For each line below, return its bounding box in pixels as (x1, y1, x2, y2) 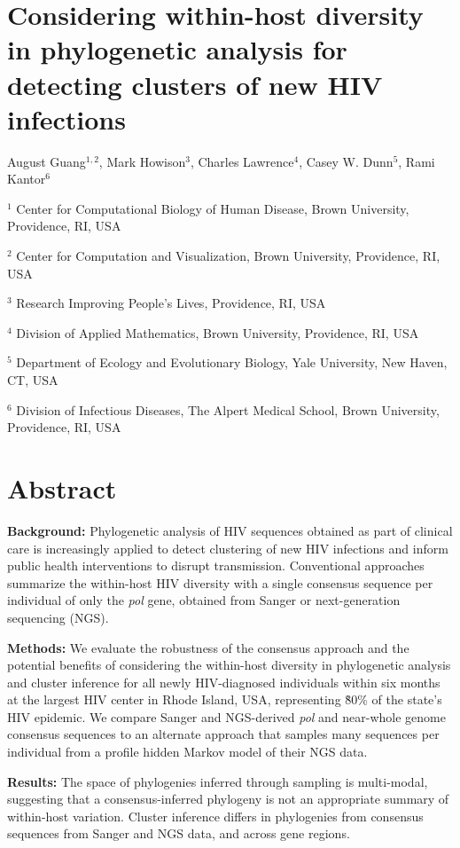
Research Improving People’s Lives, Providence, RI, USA (16, 294, 326, 312)
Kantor (7, 169, 46, 188)
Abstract (7, 470, 117, 506)
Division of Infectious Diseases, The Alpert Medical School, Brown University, (16, 400, 440, 419)
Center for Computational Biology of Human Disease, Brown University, (16, 199, 409, 217)
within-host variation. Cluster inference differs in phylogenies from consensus (7, 806, 424, 825)
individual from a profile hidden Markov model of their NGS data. (7, 742, 368, 761)
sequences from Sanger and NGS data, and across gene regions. (7, 824, 350, 843)
